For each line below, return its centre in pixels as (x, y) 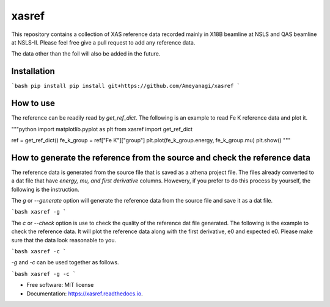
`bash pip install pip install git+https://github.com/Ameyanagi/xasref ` (126, 86)
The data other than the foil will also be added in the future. (86, 54)
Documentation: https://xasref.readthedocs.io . (85, 294)
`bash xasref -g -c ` (44, 274)
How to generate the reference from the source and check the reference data (161, 158)
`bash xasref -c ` (39, 251)
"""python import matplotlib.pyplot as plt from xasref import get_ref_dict (102, 129)
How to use (33, 103)
